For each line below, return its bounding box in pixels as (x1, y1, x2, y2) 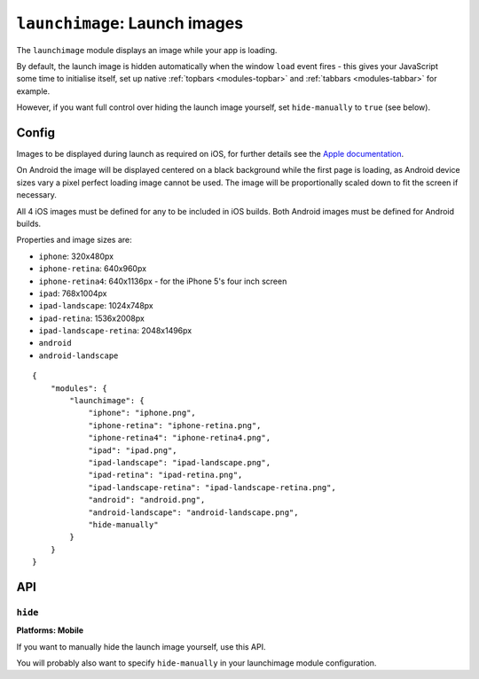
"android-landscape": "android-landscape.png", (88, 507, 299, 518)
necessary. (16, 190, 58, 200)
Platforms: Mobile (16, 625, 84, 636)
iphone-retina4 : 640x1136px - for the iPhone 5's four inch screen (38, 276, 287, 286)
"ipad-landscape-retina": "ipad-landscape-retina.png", (88, 482, 336, 492)
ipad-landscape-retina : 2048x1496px (38, 325, 192, 336)
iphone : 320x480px (38, 251, 114, 261)
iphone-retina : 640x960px (38, 263, 146, 274)
